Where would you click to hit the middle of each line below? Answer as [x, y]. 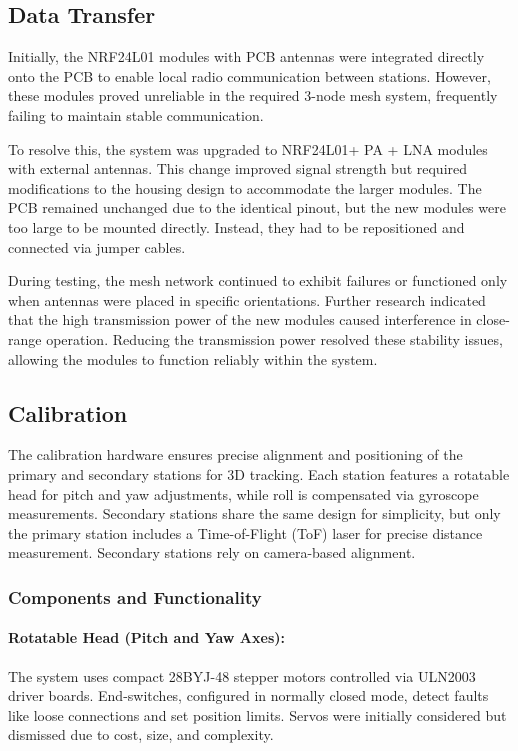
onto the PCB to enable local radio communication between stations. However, [249, 75]
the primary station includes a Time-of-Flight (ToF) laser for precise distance [245, 532]
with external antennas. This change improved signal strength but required [238, 168]
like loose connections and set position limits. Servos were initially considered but [257, 714]
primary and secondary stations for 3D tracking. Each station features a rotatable [259, 473]
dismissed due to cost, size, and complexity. [141, 734]
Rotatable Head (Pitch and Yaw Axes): [146, 637]
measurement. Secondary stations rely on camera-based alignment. [212, 552]
